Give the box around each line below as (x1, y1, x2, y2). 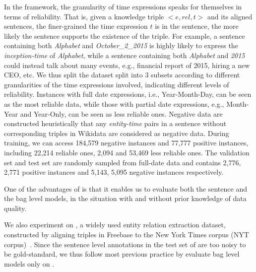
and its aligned (207, 11, 253, 21)
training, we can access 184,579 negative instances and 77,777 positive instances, (4, 137, 249, 148)
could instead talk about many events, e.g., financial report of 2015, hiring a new (4, 60, 250, 70)
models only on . (4, 258, 55, 269)
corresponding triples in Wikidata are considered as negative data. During (4, 128, 229, 138)
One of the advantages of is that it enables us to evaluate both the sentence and (4, 183, 247, 194)
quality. (4, 203, 27, 213)
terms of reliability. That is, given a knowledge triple (4, 11, 164, 21)
